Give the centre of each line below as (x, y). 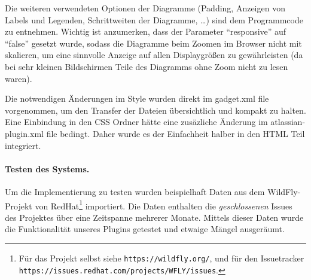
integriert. (23, 145)
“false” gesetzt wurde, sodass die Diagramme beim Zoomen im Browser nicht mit (153, 43)
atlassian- (288, 122)
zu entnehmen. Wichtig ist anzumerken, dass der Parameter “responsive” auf (146, 31)
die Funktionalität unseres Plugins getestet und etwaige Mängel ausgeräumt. (145, 229)
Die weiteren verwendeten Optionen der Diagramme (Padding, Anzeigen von (145, 8)
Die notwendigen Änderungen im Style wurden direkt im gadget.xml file (137, 98)
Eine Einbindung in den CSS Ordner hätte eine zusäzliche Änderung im (136, 122)
